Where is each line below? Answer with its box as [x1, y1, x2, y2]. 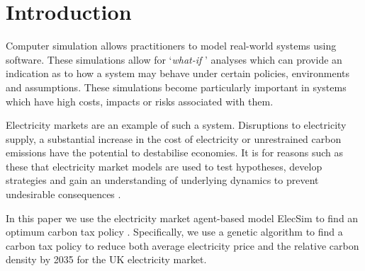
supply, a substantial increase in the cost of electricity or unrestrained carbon [6, 131, 342, 146]
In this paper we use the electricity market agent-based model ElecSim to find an [6, 210, 359, 225]
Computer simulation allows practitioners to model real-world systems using [6, 38, 337, 53]
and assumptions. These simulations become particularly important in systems [6, 79, 347, 94]
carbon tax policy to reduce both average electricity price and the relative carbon [6, 238, 359, 253]
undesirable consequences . [6, 187, 121, 202]
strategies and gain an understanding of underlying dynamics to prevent [6, 173, 319, 188]
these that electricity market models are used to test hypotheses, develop [6, 158, 322, 173]
